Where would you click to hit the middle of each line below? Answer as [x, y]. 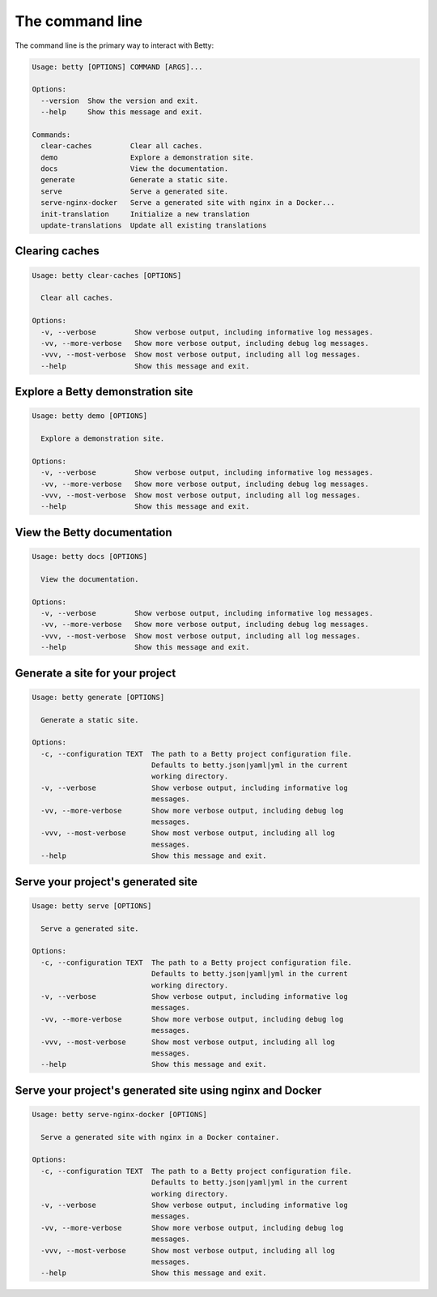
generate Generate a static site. [135, 180]
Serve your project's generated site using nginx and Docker [168, 1090]
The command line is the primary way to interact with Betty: [115, 45]
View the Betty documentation [93, 532]
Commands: [51, 134]
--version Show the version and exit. [120, 100]
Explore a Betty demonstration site [104, 392]
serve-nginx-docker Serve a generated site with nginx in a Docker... [188, 203]
